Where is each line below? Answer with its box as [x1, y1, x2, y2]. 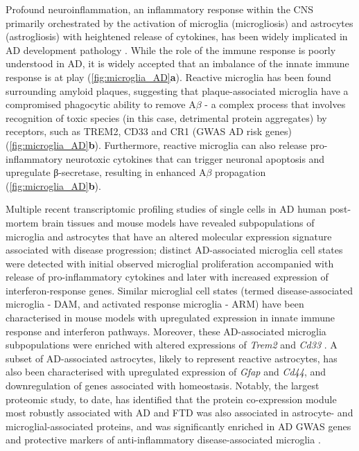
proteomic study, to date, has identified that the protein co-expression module [6, 391, 337, 406]
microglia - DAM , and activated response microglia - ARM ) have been [6, 297, 304, 311]
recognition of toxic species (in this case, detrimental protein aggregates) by [6, 110, 327, 125]
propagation [215, 165, 266, 179]
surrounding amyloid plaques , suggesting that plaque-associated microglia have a [6, 83, 349, 98]
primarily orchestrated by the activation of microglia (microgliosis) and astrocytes [6, 15, 353, 30]
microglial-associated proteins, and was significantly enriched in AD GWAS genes [6, 418, 351, 433]
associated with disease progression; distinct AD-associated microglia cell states [6, 242, 343, 257]
